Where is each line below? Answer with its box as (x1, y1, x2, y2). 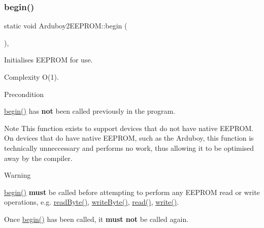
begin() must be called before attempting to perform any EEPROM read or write (4, 186, 260, 197)
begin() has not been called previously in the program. (4, 106, 176, 116)
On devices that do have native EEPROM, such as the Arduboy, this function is (4, 133, 254, 143)
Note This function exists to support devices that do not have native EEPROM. (4, 122, 254, 133)
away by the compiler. (4, 152, 73, 163)
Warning (4, 170, 31, 180)
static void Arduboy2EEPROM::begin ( (4, 20, 127, 31)
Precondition (4, 88, 44, 99)
